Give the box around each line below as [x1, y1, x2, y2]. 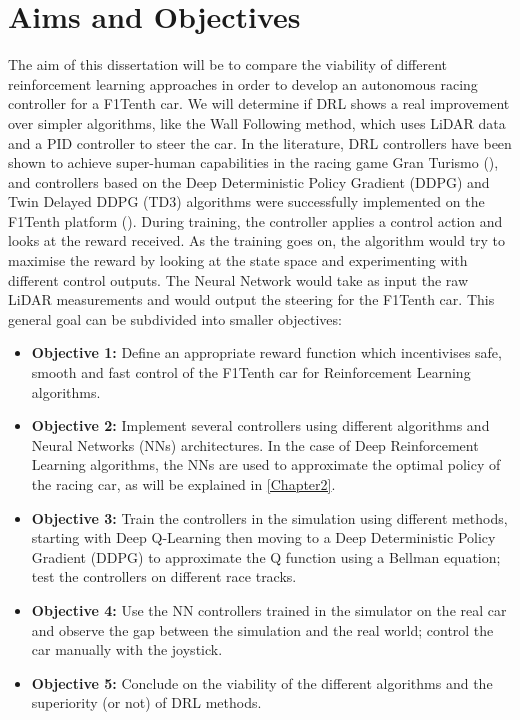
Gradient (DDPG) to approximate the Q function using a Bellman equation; [31, 546, 501, 567]
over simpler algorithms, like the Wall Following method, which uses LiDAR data [8, 112, 506, 133]
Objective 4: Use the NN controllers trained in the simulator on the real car [31, 599, 507, 620]
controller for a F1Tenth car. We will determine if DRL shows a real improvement [8, 93, 510, 114]
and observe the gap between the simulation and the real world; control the [31, 619, 494, 640]
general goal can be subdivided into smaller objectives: [8, 308, 342, 329]
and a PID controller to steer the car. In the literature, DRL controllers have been [8, 132, 512, 153]
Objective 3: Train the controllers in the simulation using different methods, [31, 507, 508, 528]
